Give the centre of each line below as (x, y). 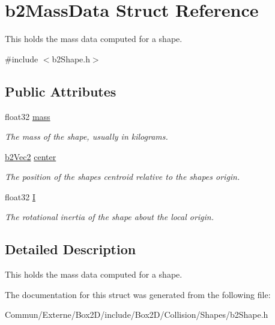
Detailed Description (71, 249)
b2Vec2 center (31, 156)
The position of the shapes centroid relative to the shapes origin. (122, 177)
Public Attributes (61, 91)
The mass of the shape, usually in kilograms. (86, 136)
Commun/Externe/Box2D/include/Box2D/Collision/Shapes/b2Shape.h (137, 315)
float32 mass (28, 116)
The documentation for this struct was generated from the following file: (138, 294)
